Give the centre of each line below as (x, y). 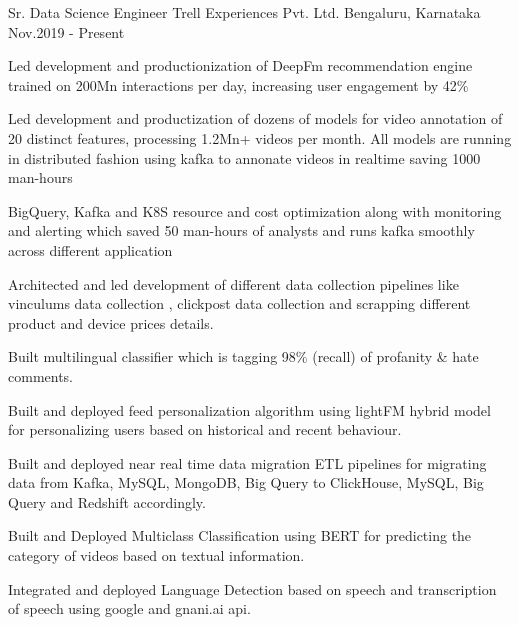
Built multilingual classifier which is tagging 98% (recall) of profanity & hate (243, 356)
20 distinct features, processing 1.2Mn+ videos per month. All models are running (260, 137)
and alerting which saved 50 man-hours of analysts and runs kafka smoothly (241, 230)
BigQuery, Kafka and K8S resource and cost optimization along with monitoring (255, 210)
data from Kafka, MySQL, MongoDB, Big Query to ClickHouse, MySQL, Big (246, 482)
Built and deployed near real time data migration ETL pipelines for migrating (247, 462)
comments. (41, 375)
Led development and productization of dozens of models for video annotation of (255, 118)
